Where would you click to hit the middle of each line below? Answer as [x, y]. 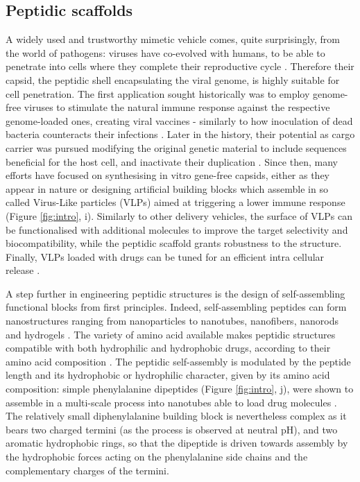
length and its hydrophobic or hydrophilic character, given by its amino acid [168, 375]
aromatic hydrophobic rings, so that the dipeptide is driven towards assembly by [177, 443]
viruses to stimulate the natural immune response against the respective [177, 107]
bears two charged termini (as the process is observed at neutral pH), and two [172, 429]
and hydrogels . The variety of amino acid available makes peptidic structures [171, 334]
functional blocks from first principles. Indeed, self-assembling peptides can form [176, 307]
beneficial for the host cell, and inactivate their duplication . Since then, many [172, 161]
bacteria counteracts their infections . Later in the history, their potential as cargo [180, 134]
